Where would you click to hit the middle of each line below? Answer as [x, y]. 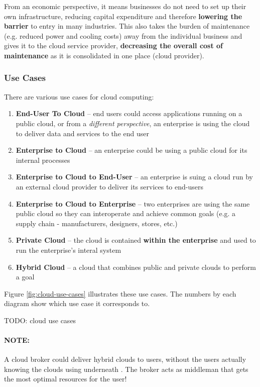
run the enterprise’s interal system [69, 250]
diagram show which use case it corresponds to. [77, 303]
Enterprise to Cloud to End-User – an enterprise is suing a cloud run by [134, 177]
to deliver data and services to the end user [82, 133]
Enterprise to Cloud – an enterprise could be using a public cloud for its [132, 150]
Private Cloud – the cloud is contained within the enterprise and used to [136, 240]
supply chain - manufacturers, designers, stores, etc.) [97, 223]
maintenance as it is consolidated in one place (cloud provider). [104, 55]
